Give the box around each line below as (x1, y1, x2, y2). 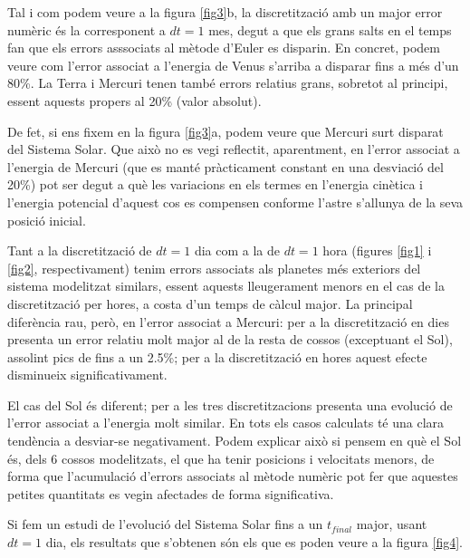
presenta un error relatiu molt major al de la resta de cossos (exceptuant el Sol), (7, 330, 453, 349)
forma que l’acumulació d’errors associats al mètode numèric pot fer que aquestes (7, 467, 458, 486)
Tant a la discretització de (7, 241, 152, 260)
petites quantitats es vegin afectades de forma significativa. (7, 484, 334, 503)
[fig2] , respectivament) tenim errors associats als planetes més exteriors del (7, 258, 421, 277)
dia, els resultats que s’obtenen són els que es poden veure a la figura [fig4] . (45, 533, 463, 552)
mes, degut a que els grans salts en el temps (208, 20, 452, 39)
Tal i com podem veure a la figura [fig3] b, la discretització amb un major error (7, 3, 443, 21)
